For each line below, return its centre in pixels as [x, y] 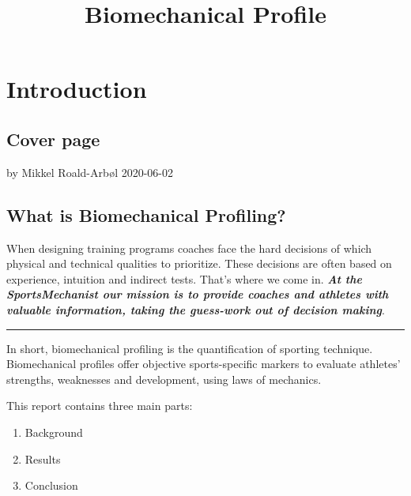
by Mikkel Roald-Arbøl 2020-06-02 [90, 172]
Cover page [53, 139]
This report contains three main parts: [100, 406]
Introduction [77, 89]
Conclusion [51, 485]
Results [43, 458]
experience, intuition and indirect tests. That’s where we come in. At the [184, 278]
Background [54, 432]
